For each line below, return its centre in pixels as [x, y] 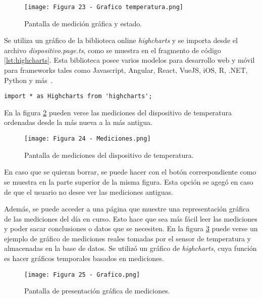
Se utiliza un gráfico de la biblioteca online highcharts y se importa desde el [121, 40]
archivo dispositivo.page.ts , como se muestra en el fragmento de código [113, 50]
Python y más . [29, 80]
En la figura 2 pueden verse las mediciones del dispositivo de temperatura [118, 112]
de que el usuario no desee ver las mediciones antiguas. [89, 191]
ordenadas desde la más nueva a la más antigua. [78, 122]
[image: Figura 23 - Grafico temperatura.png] [104, 7]
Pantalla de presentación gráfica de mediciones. [97, 291]
